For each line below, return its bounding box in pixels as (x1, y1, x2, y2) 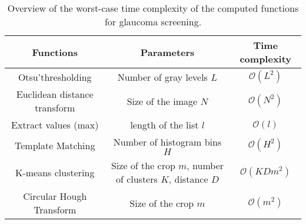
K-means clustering (15, 165, 95, 179)
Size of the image (127, 94, 198, 108)
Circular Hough (23, 189, 87, 203)
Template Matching (15, 138, 95, 152)
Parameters (140, 45, 195, 59)
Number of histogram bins (113, 135, 222, 149)
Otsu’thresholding (18, 70, 92, 84)
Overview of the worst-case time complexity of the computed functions (7, 1, 299, 15)
